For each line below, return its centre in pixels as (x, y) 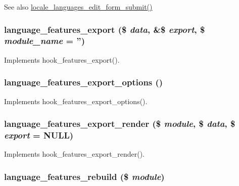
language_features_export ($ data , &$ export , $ (105, 29)
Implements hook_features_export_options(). (76, 101)
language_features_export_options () (84, 82)
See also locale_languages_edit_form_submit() (78, 7)
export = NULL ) (39, 135)
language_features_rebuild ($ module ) (84, 176)
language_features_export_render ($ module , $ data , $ (120, 124)
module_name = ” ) (44, 41)
